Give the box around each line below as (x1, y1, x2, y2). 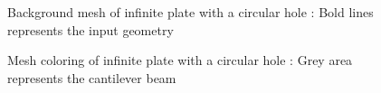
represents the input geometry (7, 20, 174, 39)
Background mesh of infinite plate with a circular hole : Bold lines (7, 3, 374, 21)
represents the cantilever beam (7, 68, 176, 87)
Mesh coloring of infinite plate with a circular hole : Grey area (7, 51, 353, 70)
